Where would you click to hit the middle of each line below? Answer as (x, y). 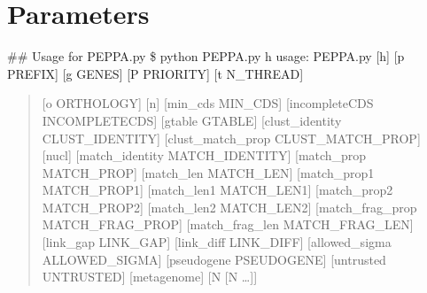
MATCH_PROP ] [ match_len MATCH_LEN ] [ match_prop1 (208, 172)
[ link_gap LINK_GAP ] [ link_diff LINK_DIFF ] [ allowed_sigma (217, 242)
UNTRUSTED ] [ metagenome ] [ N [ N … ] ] (150, 277)
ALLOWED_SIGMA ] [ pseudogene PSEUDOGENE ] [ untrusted (214, 259)
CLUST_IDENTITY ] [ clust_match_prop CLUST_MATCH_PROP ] (231, 138)
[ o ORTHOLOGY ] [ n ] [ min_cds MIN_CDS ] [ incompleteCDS (208, 103)
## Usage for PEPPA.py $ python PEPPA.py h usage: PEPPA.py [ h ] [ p (206, 56)
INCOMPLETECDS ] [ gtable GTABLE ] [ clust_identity (192, 120)
